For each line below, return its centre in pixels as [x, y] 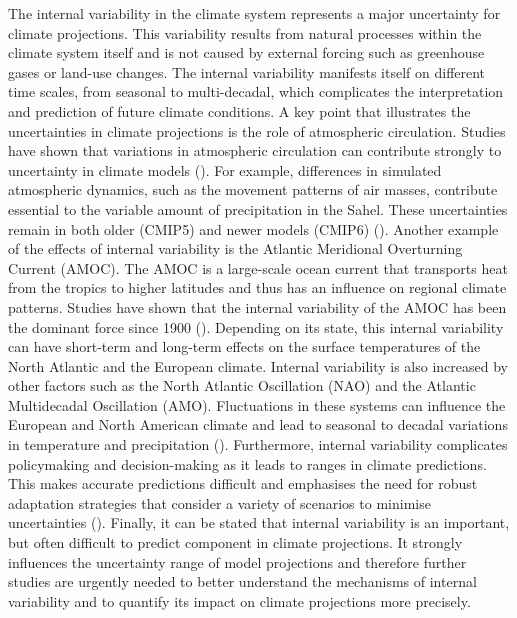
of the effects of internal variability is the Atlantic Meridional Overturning [235, 248]
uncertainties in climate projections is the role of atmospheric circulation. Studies [257, 130]
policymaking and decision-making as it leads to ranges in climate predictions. [247, 463]
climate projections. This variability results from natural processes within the [245, 32]
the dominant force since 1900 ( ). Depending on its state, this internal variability [256, 326]
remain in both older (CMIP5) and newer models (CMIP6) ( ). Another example [253, 228]
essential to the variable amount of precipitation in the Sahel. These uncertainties [258, 208]
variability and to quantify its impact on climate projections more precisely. [239, 600]
